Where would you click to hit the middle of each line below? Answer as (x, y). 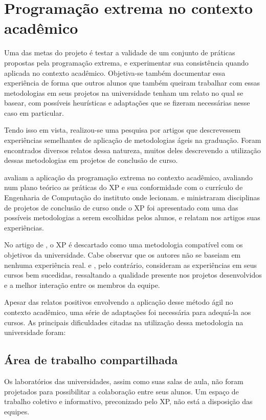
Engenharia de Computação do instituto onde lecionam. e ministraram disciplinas (132, 197)
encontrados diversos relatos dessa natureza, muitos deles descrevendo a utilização (132, 150)
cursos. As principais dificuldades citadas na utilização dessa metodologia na (124, 322)
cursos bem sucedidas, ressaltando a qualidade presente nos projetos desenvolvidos (133, 275)
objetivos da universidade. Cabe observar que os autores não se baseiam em (123, 255)
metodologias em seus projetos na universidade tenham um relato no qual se (124, 92)
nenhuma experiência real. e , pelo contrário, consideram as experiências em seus (131, 265)
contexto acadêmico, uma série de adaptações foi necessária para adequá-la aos (128, 312)
